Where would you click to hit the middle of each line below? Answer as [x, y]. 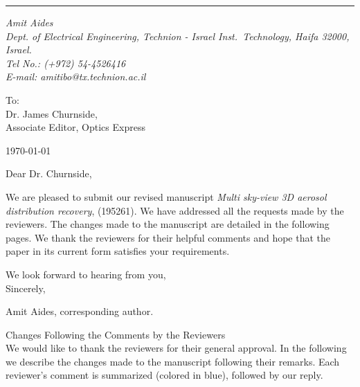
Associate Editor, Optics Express [75, 127]
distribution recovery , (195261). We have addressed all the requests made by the [175, 210]
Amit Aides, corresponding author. [80, 311]
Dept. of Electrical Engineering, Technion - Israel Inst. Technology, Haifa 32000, [178, 36]
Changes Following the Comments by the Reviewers [116, 334]
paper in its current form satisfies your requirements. [118, 251]
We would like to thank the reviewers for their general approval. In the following [176, 348]
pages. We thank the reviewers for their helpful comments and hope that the [168, 237]
